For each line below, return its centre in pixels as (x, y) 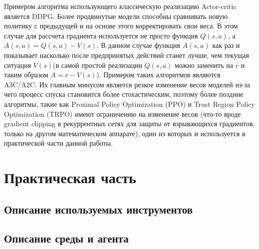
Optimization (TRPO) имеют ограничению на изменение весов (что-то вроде (123, 114)
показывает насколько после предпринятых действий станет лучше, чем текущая (127, 55)
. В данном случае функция (138, 45)
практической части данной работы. (58, 143)
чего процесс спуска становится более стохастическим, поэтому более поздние (124, 94)
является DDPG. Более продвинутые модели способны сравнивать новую (116, 16)
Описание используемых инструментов (99, 209)
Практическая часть (70, 177)
